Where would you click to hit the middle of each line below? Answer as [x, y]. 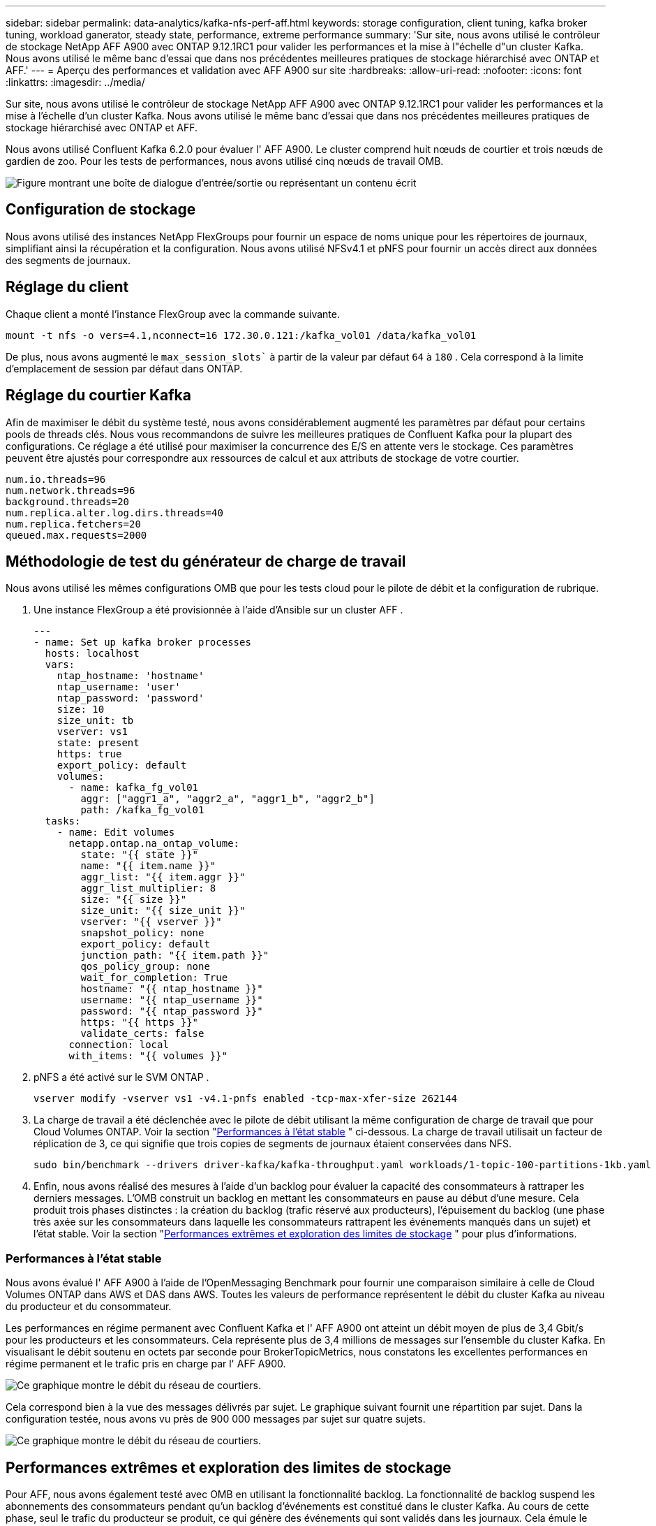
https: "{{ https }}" [140, 1023]
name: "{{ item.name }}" [148, 866]
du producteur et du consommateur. [89, 1307]
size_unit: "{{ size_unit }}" [163, 911]
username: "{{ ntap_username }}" [172, 1000]
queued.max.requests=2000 [76, 535]
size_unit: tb [95, 721]
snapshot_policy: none [142, 933]
